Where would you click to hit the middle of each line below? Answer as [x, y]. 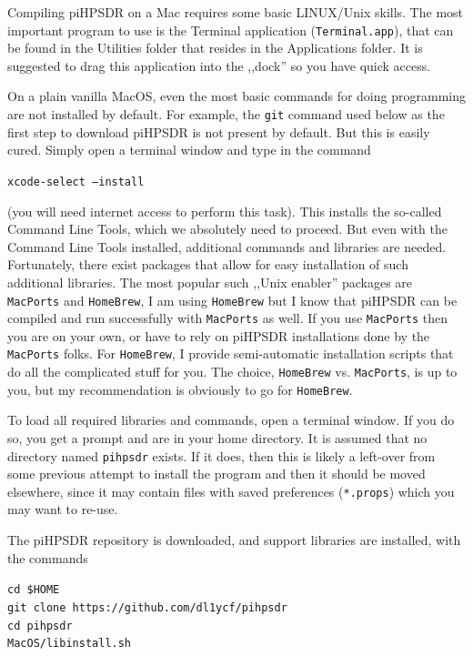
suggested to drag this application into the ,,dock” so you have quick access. [219, 65]
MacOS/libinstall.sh [70, 644]
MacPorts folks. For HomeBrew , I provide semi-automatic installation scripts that [231, 353]
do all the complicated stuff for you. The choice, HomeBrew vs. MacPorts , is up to [232, 372]
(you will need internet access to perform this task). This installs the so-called [225, 211]
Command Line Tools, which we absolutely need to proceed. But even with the [227, 229]
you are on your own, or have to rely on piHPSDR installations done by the [219, 335]
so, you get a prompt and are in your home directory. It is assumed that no [217, 437]
